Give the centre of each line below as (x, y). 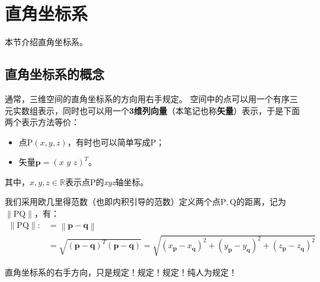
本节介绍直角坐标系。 (46, 42)
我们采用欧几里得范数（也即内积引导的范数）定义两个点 (113, 202)
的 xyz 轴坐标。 (122, 181)
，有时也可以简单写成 (109, 142)
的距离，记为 (261, 202)
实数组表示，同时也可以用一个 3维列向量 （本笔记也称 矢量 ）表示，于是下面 (156, 110)
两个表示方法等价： (42, 122)
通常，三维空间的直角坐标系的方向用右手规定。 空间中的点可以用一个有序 (147, 98)
